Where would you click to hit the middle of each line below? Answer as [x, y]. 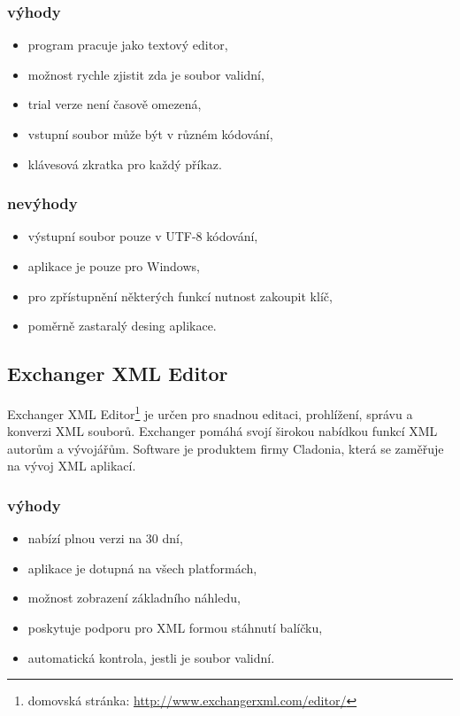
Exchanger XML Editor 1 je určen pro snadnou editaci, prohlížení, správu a [210, 412]
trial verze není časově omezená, [115, 104]
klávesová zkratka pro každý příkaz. [125, 163]
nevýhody [42, 203]
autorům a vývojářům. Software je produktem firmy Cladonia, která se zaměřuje [226, 448]
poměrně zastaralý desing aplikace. [122, 326]
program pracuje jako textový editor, [128, 45]
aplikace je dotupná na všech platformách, [142, 568]
